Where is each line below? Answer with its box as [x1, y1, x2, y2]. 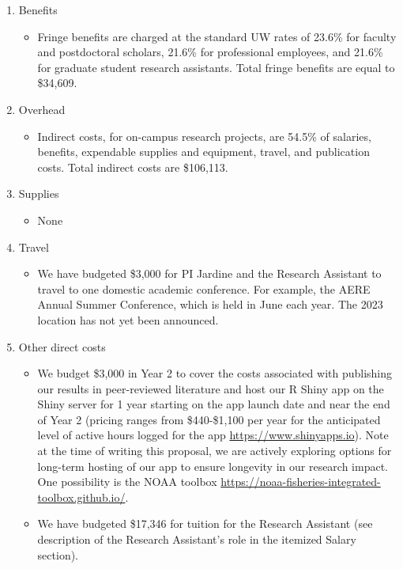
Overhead [18, 101, 66, 117]
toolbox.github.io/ [37, 488, 126, 505]
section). [37, 546, 79, 563]
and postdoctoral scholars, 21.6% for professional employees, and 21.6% [37, 44, 383, 60]
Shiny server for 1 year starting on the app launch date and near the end [37, 396, 390, 412]
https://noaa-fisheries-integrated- [220, 473, 381, 490]
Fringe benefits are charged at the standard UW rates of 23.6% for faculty [37, 28, 397, 44]
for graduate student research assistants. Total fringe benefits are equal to [37, 59, 395, 75]
